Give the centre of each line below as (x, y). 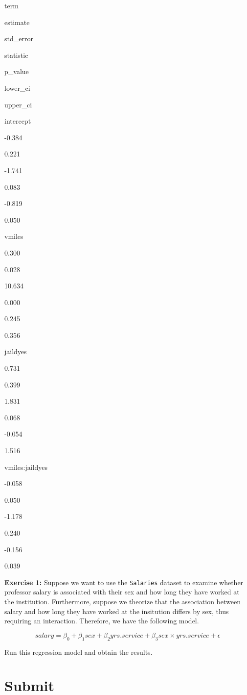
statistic (16, 55)
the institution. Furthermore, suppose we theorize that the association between (123, 602)
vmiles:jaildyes (26, 467)
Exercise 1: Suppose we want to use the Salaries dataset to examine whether (124, 582)
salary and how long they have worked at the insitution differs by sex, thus (117, 611)
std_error (19, 39)
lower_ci (17, 88)
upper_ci (18, 104)
